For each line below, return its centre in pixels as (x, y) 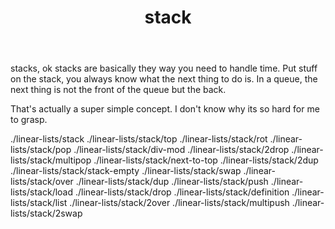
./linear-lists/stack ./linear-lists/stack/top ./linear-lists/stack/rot (139, 139)
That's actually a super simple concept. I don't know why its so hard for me (165, 109)
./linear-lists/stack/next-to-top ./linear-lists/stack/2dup (206, 160)
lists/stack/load (42, 192)
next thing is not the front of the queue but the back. (118, 90)
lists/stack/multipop (51, 160)
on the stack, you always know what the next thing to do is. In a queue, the (164, 79)
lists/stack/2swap (46, 213)
